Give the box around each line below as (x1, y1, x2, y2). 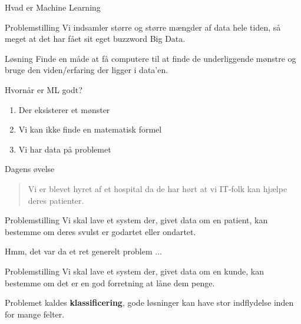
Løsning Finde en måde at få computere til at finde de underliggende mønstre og (5, 52, 296, 64)
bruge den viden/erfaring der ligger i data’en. (5, 64, 168, 76)
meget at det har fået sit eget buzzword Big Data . (5, 32, 186, 45)
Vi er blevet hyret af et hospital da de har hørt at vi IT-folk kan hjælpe (28, 182, 287, 194)
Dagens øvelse (5, 163, 55, 175)
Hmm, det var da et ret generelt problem (5, 245, 153, 257)
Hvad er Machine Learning (5, 1, 101, 13)
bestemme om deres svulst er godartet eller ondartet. (5, 225, 196, 237)
